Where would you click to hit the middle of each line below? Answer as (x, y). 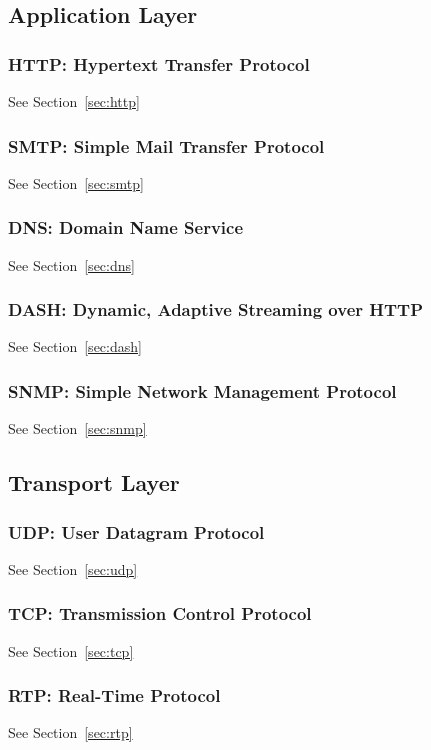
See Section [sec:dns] (71, 264)
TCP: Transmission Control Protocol (160, 613)
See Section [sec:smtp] (76, 182)
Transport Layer (94, 482)
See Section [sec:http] (74, 101)
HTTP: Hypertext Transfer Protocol (159, 63)
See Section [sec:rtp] (70, 732)
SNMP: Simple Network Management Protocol (202, 390)
